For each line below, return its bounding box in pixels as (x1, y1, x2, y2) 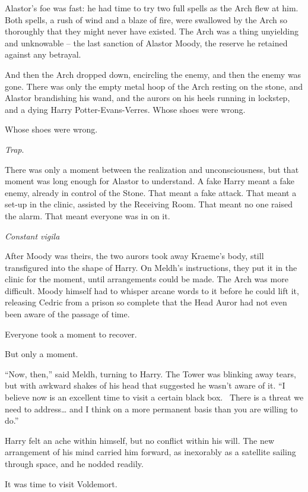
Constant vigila (5, 229, 60, 242)
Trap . (5, 143, 24, 155)
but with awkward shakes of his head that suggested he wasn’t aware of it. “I (5, 379, 285, 392)
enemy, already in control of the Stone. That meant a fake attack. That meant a (5, 186, 297, 198)
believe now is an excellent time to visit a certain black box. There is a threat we (5, 391, 304, 403)
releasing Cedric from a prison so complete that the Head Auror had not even (5, 296, 287, 308)
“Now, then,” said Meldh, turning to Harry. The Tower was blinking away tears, (5, 367, 296, 380)
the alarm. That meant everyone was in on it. (5, 209, 170, 222)
